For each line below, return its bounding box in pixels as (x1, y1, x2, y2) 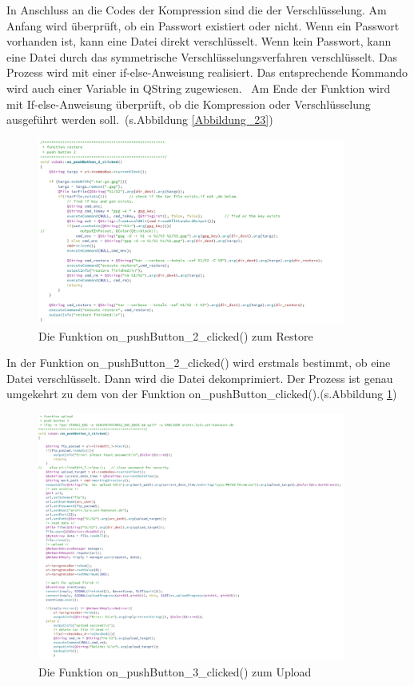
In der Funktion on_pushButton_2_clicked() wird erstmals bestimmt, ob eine (6, 354, 391, 371)
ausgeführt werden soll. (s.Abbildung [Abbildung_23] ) (6, 111, 273, 128)
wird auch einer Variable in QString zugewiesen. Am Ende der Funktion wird (6, 79, 391, 96)
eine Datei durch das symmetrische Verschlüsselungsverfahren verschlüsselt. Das (6, 48, 398, 65)
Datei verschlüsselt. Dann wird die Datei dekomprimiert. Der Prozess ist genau (6, 369, 393, 386)
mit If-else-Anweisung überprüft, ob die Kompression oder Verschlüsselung (6, 95, 371, 112)
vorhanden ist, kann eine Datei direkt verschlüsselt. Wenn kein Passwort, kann (6, 33, 392, 50)
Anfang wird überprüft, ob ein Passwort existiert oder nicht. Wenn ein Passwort (6, 17, 400, 34)
